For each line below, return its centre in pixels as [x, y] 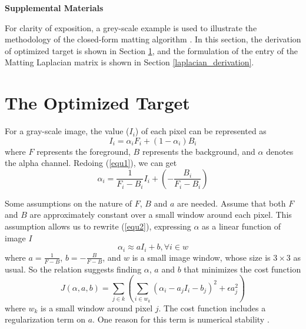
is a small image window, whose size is [201, 257]
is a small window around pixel [97, 308]
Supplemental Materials [54, 8]
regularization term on [45, 319]
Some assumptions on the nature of [69, 203]
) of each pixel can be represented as [201, 131]
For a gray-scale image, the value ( [67, 131]
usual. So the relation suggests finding [73, 269]
